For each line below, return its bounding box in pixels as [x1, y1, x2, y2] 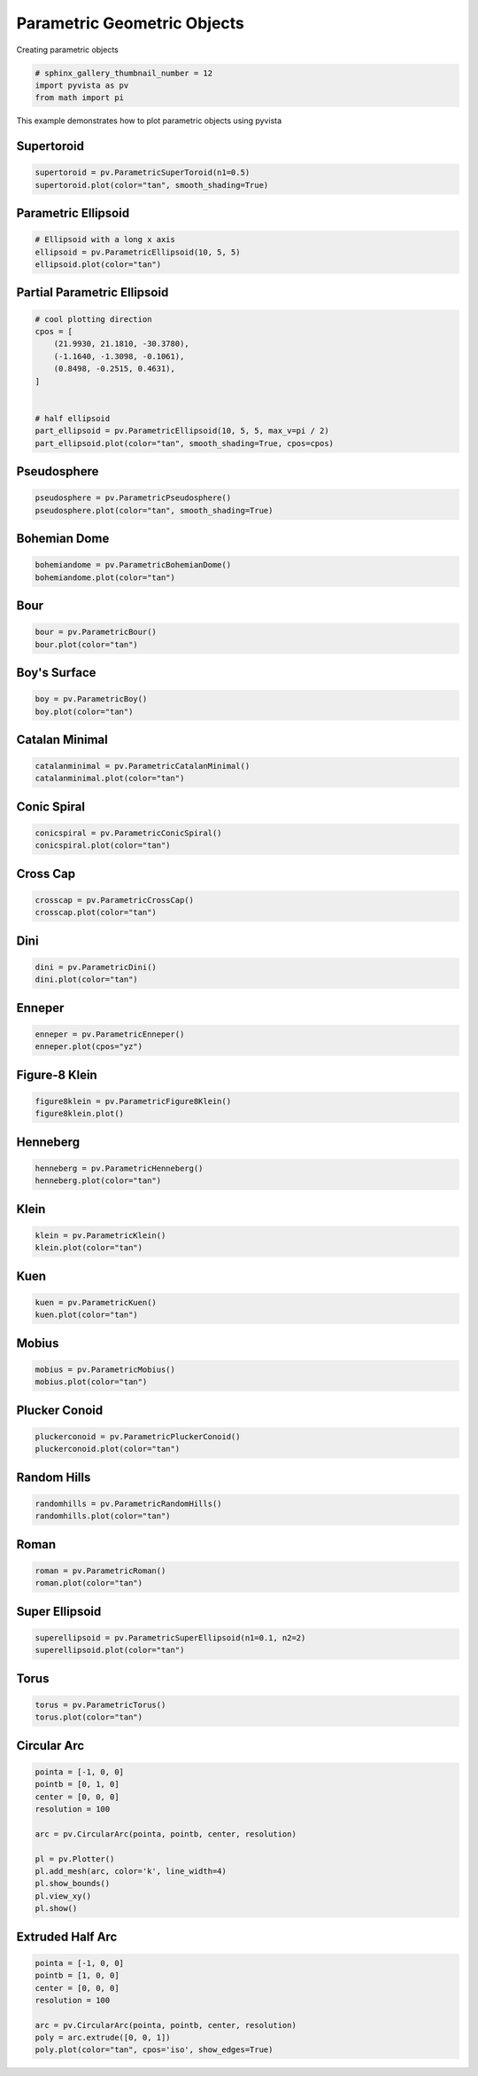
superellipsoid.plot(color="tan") [35, 1645, 185, 1656]
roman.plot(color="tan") [35, 1579, 143, 1588]
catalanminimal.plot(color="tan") [35, 773, 185, 784]
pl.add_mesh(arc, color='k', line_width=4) [35, 1866, 227, 1876]
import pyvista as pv [35, 80, 129, 90]
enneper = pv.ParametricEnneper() [35, 1030, 185, 1039]
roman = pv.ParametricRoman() [35, 1565, 166, 1576]
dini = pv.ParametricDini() [35, 962, 157, 973]
